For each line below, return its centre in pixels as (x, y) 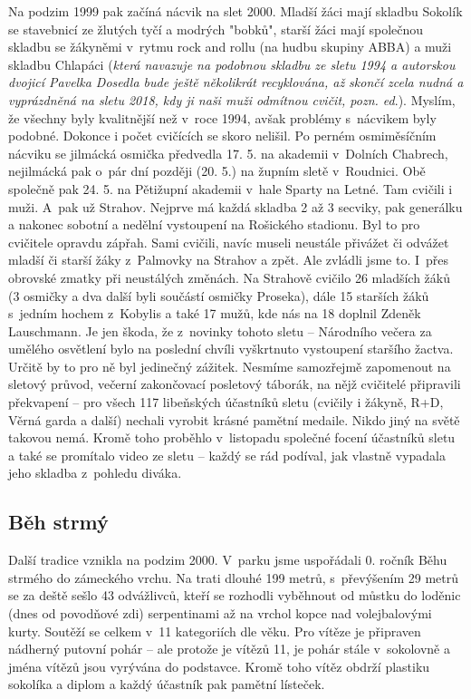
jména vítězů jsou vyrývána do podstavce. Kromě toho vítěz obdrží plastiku (219, 666)
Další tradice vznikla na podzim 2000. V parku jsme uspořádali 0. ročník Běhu (228, 560)
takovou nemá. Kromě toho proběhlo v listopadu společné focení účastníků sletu (232, 437)
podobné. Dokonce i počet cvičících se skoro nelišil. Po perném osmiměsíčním (222, 136)
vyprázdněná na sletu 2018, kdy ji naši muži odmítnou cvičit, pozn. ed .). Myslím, (232, 99)
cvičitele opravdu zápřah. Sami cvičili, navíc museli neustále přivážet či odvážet (229, 242)
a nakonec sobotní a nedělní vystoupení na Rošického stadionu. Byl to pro (214, 224)
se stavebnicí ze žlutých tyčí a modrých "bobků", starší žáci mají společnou (216, 29)
